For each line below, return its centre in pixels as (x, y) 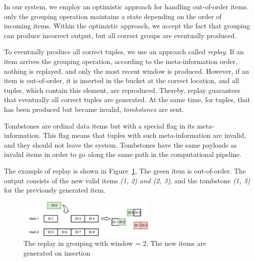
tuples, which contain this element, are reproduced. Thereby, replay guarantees (122, 90)
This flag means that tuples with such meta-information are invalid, (144, 135)
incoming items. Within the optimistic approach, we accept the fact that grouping (127, 26)
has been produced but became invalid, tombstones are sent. (94, 109)
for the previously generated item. (55, 190)
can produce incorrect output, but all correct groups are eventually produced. (120, 35)
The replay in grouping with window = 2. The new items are (115, 243)
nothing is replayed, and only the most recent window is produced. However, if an (127, 71)
